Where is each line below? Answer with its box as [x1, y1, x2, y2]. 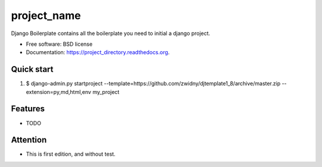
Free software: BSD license [26, 40, 92, 48]
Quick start [11, 64, 54, 74]
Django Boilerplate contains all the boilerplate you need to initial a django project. [11, 30, 210, 37]
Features [11, 104, 45, 114]
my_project [92, 88, 120, 95]
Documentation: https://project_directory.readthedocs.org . [26, 49, 170, 56]
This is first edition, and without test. [26, 150, 116, 157]
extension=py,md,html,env [26, 88, 92, 95]
